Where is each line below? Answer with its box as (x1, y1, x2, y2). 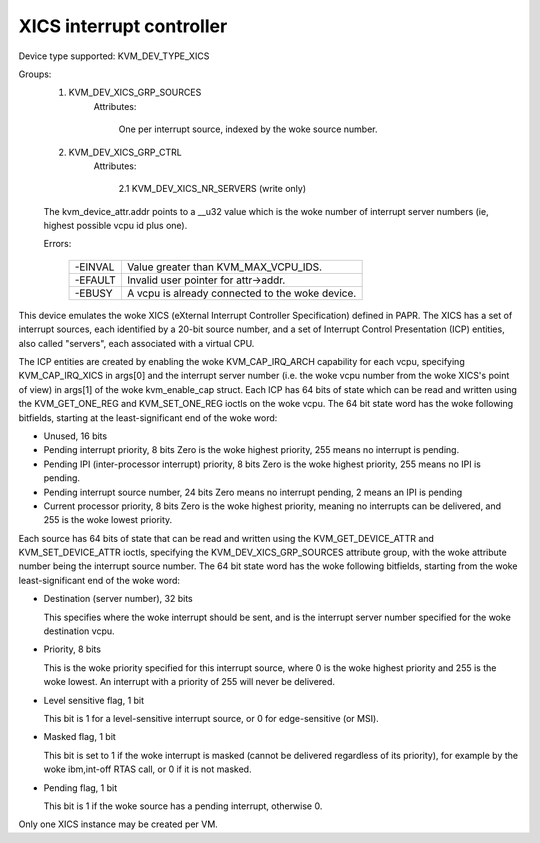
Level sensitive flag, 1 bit (43, 694, 145, 706)
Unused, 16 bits (43, 430, 108, 442)
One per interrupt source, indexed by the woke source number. (118, 123, 379, 135)
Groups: (18, 68, 52, 80)
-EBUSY (74, 286, 114, 300)
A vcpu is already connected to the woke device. (126, 286, 357, 300)
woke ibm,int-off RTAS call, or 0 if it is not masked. (43, 763, 252, 775)
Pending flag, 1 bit (43, 781, 118, 794)
